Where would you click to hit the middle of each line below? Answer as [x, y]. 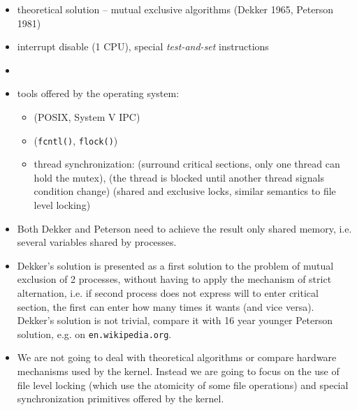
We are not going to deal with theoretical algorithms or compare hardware [177, 357]
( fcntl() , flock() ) [76, 140]
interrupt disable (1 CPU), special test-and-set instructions [143, 46]
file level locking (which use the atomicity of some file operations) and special [183, 385]
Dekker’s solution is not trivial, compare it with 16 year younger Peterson [175, 320]
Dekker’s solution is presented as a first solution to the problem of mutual [175, 265]
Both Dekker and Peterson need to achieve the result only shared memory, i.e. [184, 228]
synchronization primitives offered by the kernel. [121, 398]
